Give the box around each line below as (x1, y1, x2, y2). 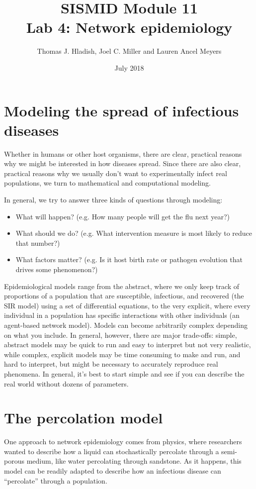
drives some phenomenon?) (15, 264, 98, 274)
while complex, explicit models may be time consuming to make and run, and (4, 349, 241, 359)
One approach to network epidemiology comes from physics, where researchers (4, 436, 242, 447)
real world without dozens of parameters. (4, 378, 129, 389)
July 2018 (114, 62, 144, 73)
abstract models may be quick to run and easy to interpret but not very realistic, (4, 339, 251, 350)
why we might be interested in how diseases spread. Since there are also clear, (4, 158, 241, 169)
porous (4, 456, 24, 466)
